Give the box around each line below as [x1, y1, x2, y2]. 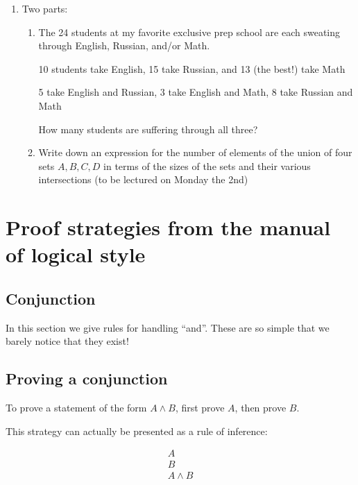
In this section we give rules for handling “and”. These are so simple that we [6, 320, 330, 334]
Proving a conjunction [6, 368, 168, 389]
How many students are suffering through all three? [38, 121, 258, 136]
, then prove [235, 400, 287, 415]
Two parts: [22, 1, 68, 15]
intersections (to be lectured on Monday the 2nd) [38, 172, 248, 187]
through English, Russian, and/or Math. [38, 38, 210, 53]
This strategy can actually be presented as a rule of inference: [6, 423, 268, 438]
